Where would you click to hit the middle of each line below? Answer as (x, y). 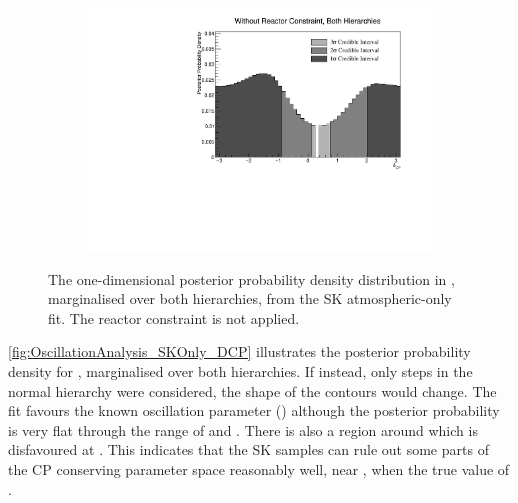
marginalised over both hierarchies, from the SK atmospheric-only (250, 298)
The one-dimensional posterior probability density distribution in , (251, 278)
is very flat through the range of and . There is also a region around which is (243, 429)
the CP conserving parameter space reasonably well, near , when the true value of (259, 469)
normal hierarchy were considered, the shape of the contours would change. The (252, 390)
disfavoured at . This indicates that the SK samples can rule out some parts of (248, 449)
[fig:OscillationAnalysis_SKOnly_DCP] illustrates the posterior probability (239, 351)
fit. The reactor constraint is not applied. (174, 317)
